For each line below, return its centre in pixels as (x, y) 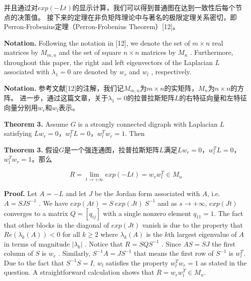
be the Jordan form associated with (147, 193)
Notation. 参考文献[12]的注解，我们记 (64, 88)
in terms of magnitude (37, 243)
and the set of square (90, 52)
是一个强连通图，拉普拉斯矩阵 (112, 149)
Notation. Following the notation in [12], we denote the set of (97, 42)
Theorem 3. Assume (36, 124)
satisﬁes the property (137, 262)
